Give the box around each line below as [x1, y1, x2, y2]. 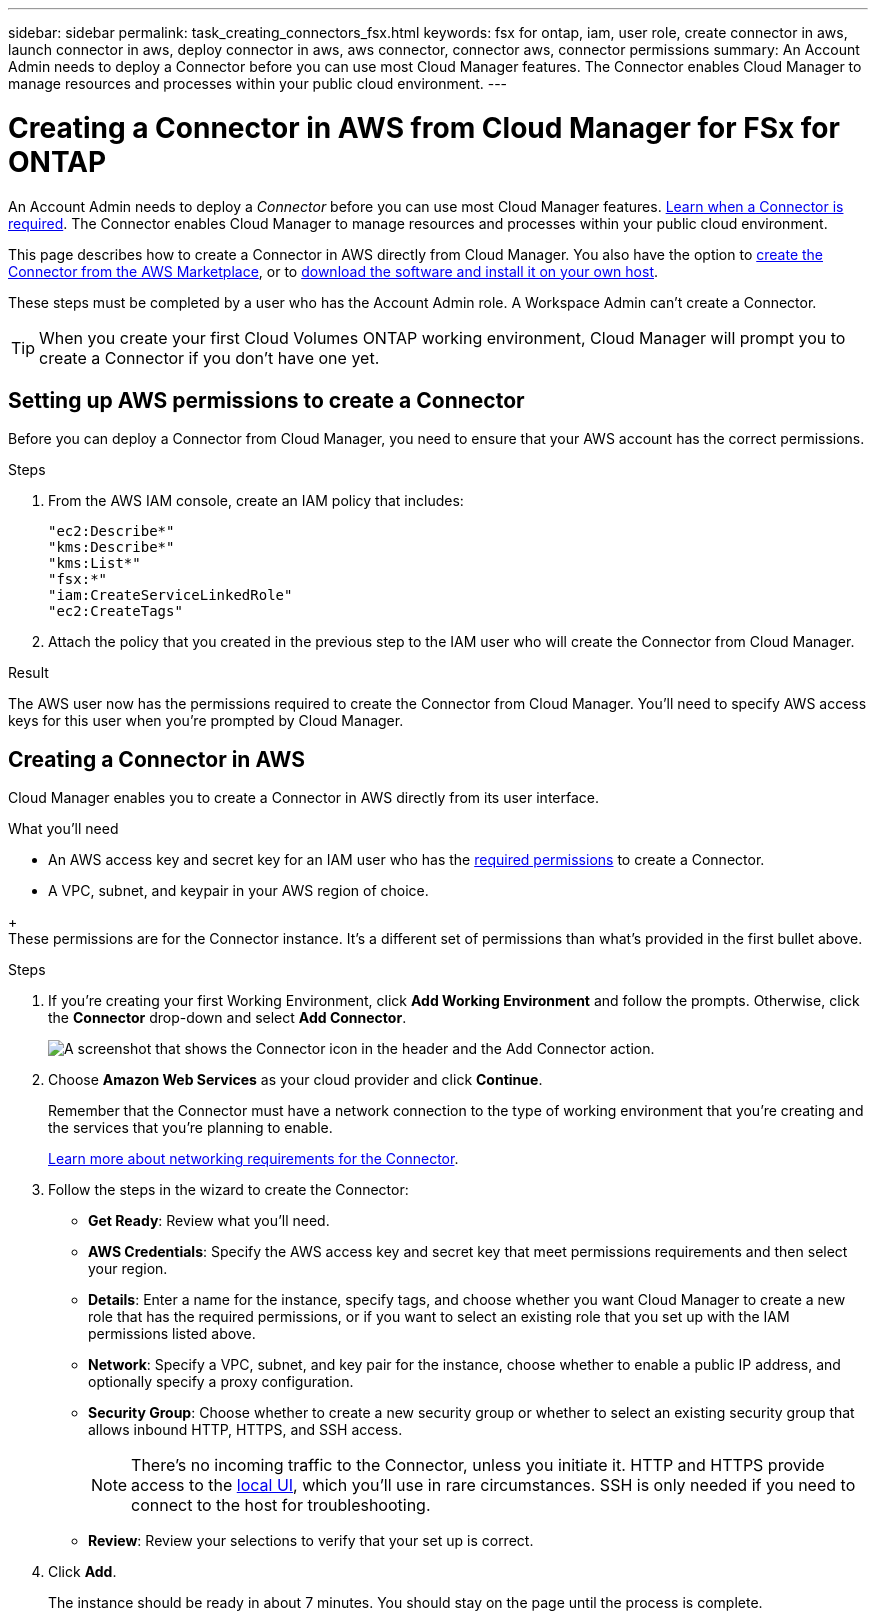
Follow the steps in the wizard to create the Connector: [48, 1181, 409, 1199]
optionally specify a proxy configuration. [88, 1373, 354, 1391]
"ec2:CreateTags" [48, 603, 183, 620]
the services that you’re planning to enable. [48, 1119, 333, 1137]
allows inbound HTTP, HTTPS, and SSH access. [88, 1421, 403, 1439]
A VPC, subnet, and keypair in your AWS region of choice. [48, 882, 429, 900]
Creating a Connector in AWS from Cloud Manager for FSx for [8, 110, 840, 145]
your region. [88, 1260, 168, 1278]
